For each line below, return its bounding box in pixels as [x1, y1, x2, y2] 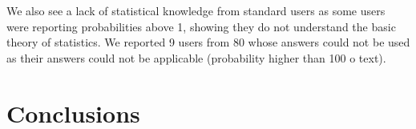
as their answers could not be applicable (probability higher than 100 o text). [6, 49, 386, 66]
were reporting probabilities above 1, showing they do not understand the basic [6, 18, 396, 34]
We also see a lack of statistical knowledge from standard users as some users [6, 2, 386, 18]
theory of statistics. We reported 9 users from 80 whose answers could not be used [6, 34, 410, 50]
